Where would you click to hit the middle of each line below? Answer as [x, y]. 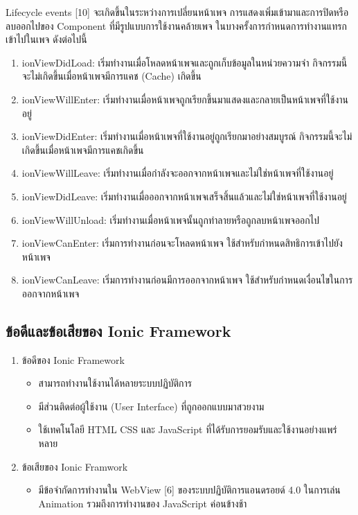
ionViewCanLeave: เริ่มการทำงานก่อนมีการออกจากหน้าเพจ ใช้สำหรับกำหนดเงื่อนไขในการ [187, 280]
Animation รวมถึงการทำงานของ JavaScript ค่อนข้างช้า [143, 503]
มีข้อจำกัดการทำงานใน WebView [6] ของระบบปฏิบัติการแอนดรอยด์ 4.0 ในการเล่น [189, 490]
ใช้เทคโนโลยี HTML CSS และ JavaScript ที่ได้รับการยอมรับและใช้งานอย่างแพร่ [188, 429]
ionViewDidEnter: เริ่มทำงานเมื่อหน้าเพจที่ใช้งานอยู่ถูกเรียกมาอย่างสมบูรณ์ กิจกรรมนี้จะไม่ [187, 136]
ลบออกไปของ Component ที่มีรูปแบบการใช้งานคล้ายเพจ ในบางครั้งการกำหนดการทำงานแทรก [176, 25]
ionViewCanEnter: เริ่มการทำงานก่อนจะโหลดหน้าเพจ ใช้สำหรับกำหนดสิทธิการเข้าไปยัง [182, 243]
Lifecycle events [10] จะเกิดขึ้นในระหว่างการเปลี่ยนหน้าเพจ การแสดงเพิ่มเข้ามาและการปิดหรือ [177, 12]
